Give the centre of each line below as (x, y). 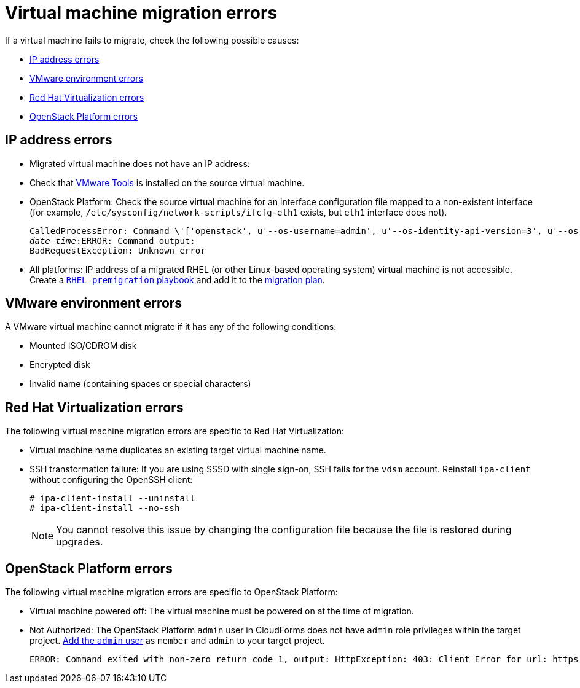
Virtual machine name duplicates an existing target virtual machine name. (178, 450)
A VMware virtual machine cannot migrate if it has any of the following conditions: (171, 327)
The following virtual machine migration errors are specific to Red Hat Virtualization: (175, 431)
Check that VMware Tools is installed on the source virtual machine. (167, 182)
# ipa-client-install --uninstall (112, 498)
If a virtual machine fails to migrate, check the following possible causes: (152, 40)
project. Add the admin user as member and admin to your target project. (177, 641)
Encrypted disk (60, 365)
